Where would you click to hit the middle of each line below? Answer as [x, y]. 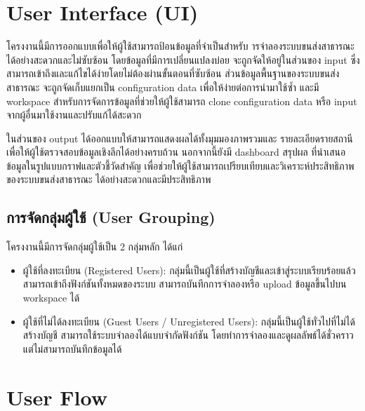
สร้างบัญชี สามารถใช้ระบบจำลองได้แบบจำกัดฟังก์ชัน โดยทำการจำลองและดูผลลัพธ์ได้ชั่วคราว [188, 335]
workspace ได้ [51, 298]
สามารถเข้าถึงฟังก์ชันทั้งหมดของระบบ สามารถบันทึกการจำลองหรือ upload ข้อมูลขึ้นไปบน [185, 284]
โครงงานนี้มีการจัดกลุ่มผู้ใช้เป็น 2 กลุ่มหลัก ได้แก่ [95, 247]
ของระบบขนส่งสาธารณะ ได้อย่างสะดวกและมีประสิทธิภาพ [109, 179]
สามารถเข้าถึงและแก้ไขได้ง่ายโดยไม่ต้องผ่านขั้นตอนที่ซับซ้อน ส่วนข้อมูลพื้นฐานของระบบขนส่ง [173, 73]
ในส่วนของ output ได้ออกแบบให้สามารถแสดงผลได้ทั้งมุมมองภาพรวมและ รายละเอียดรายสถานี [180, 138]
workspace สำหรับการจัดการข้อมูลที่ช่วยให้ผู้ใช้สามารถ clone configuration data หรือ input [182, 101]
